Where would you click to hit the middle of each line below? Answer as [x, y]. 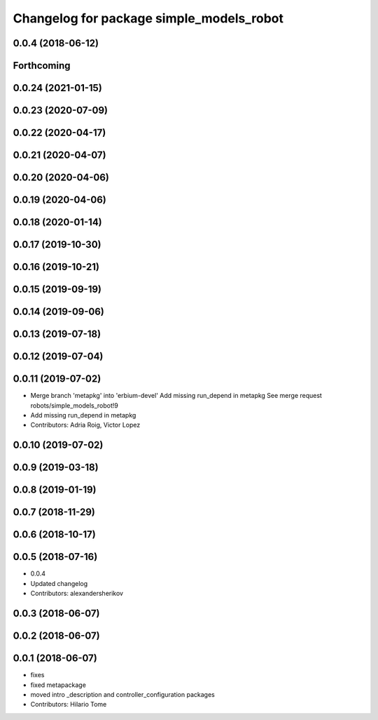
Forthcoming [42, 66]
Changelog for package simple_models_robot [148, 18]
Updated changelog [59, 583]
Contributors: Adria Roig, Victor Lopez [85, 425]
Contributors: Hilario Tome [69, 705]
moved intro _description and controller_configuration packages [122, 694]
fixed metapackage [58, 685]
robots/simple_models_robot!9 [75, 405]
